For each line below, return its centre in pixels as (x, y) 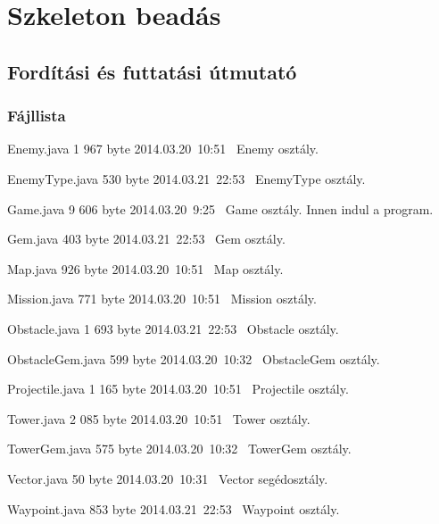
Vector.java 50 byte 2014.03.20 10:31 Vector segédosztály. (168, 478)
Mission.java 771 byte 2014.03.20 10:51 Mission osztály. (162, 299)
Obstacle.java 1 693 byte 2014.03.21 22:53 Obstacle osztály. (173, 328)
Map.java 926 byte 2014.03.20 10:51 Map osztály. (145, 268)
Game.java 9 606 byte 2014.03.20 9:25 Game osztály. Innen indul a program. (220, 208)
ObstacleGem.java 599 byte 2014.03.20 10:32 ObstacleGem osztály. (194, 358)
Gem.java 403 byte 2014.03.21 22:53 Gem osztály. (146, 239)
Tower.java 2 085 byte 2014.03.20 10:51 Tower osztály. (159, 418)
